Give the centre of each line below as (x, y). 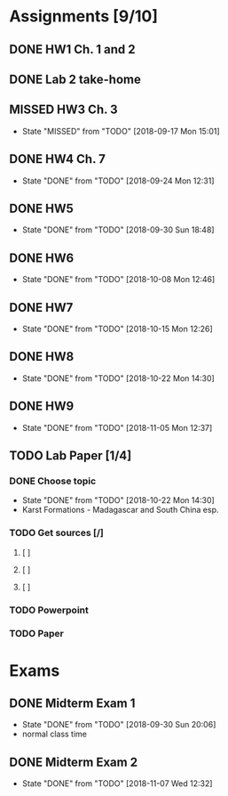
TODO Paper (36, 634)
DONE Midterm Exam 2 (74, 762)
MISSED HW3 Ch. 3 (63, 110)
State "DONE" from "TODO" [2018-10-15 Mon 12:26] (117, 329)
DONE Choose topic (53, 481)
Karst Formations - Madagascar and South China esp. (120, 510)
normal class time (54, 734)
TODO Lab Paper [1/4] (71, 456)
